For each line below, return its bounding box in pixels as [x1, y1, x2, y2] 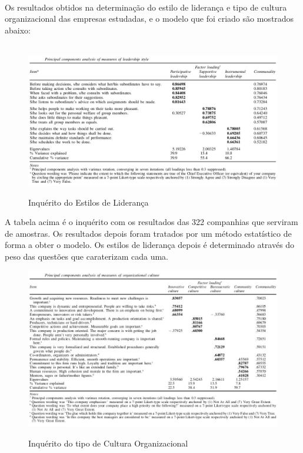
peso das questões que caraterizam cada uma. [5, 250, 169, 263]
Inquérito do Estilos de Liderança [28, 196, 149, 208]
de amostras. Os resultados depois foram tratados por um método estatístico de [5, 227, 292, 239]
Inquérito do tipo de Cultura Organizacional [28, 437, 188, 449]
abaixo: [5, 24, 31, 36]
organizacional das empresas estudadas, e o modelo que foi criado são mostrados [5, 12, 294, 25]
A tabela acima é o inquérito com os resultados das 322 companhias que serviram [5, 216, 298, 228]
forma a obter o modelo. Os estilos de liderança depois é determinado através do [5, 239, 295, 251]
